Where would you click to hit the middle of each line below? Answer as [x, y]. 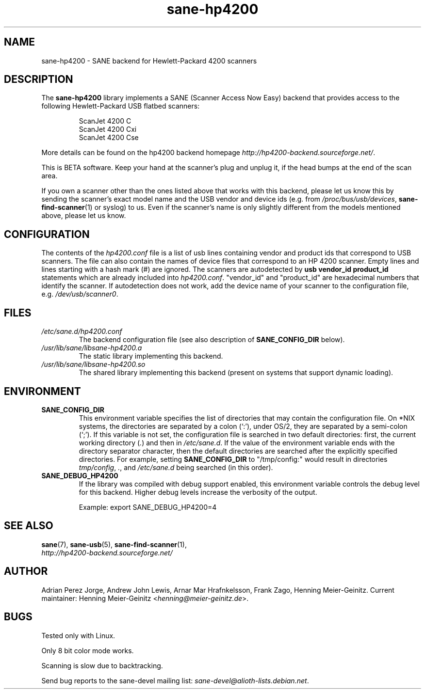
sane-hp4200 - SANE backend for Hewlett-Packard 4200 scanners [149, 61]
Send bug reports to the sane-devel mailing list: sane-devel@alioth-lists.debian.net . [175, 680]
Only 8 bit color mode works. [88, 650]
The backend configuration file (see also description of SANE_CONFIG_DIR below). [212, 340]
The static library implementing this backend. [151, 356]
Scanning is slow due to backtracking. [102, 665]
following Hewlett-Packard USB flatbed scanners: [121, 106]
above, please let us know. [84, 216]
